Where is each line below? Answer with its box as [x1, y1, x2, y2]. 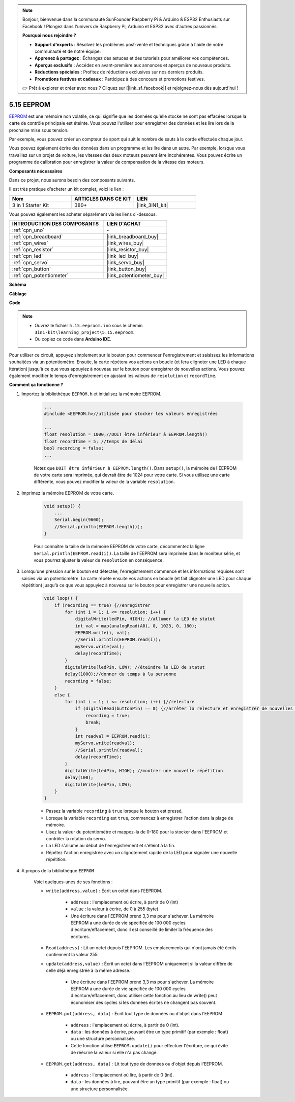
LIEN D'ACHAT [106, 220, 141, 227]
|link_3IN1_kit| [136, 202, 168, 208]
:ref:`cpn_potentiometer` [12, 272, 69, 279]
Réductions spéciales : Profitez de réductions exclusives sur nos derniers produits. [34, 69, 204, 75]
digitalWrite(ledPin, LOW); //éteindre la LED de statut [64, 664, 205, 670]
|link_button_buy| [106, 266, 147, 273]
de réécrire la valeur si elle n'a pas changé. [70, 1050, 158, 1056]
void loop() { [44, 595, 78, 601]
